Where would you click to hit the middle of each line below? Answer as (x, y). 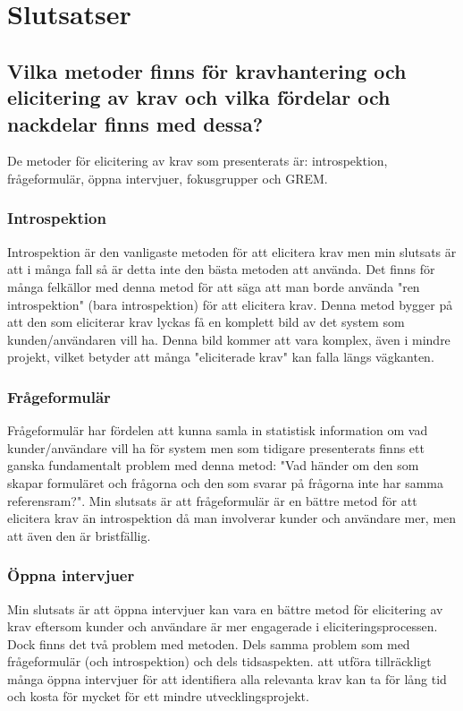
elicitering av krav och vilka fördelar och (199, 97)
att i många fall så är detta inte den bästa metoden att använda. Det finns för (221, 269)
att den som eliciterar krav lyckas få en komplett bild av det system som (206, 322)
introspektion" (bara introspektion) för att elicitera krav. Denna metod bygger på (230, 304)
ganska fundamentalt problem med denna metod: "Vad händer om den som (213, 465)
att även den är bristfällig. (79, 535)
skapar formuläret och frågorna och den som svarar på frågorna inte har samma (225, 482)
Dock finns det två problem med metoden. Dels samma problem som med (209, 643)
